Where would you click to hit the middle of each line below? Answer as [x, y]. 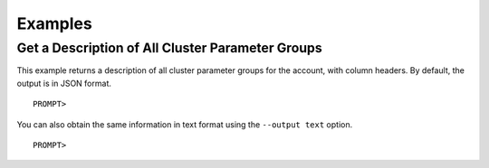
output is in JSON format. [64, 83]
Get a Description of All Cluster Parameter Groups [170, 48]
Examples [54, 23]
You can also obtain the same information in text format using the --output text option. [185, 124]
